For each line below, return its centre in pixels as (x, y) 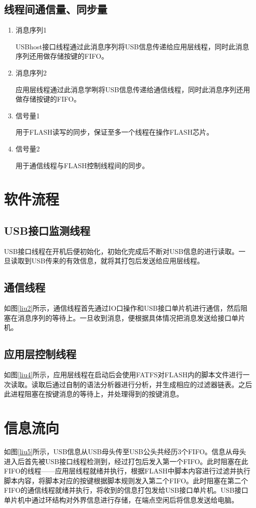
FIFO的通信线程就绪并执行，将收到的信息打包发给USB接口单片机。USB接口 (126, 490)
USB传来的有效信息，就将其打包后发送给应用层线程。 (118, 261)
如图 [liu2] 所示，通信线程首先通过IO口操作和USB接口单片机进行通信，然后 (122, 308)
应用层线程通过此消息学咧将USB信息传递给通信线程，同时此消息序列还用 (133, 89)
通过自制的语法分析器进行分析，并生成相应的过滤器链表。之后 (152, 384)
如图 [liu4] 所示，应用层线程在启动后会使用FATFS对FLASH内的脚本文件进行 (123, 375)
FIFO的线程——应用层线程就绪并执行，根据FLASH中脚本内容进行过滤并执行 (127, 471)
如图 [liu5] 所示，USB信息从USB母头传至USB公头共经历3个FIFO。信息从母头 (125, 451)
